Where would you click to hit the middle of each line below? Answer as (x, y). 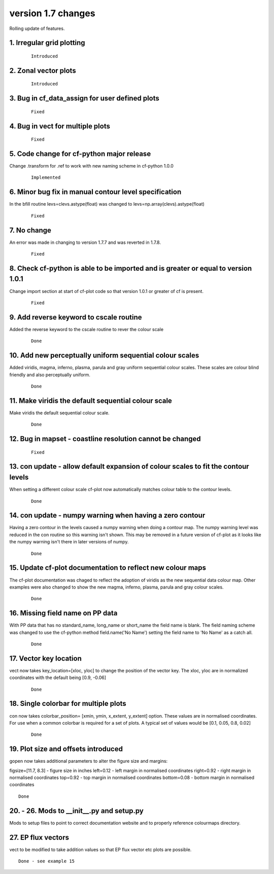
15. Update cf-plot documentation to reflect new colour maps (108, 568)
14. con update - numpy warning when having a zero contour (107, 515)
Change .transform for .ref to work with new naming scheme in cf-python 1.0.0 (91, 166)
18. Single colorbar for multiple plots (68, 704)
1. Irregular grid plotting (47, 43)
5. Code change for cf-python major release (80, 154)
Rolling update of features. (37, 28)
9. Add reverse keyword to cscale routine (76, 317)
